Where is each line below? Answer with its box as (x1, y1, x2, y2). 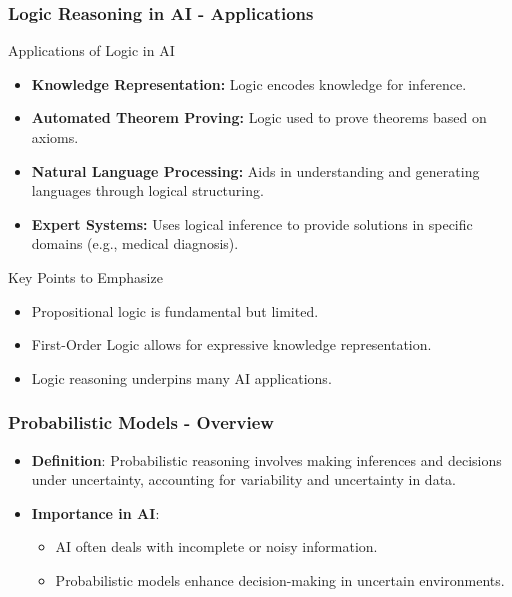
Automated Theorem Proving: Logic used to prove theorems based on (31, 107, 487, 128)
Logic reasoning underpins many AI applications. (31, 367, 332, 388)
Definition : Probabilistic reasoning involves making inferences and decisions (31, 449, 502, 470)
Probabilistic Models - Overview (8, 410, 274, 435)
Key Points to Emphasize (8, 266, 163, 287)
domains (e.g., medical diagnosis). (31, 233, 239, 254)
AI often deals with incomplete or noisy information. (55, 536, 378, 557)
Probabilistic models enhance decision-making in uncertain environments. (55, 569, 505, 590)
